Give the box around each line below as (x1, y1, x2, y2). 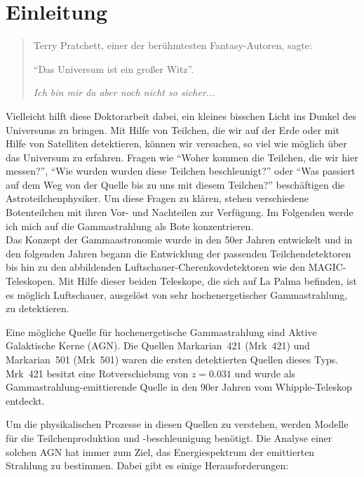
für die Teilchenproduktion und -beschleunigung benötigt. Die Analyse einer (6, 430, 332, 445)
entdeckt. (6, 393, 45, 408)
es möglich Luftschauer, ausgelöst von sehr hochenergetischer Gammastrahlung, (6, 287, 348, 302)
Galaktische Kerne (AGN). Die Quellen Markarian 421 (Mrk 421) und (6, 338, 310, 353)
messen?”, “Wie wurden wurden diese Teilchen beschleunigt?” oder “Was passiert (6, 163, 356, 178)
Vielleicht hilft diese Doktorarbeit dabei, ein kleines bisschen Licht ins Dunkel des (6, 108, 357, 123)
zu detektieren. (6, 301, 69, 316)
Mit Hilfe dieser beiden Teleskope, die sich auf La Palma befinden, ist (58, 274, 357, 288)
